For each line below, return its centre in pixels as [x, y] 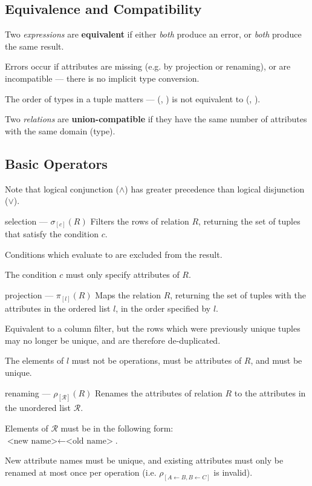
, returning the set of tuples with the [238, 295]
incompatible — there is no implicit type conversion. [102, 78]
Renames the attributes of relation [159, 392]
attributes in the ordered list [58, 308]
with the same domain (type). [60, 130]
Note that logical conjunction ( [62, 189]
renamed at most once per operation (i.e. [81, 472]
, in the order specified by [163, 308]
